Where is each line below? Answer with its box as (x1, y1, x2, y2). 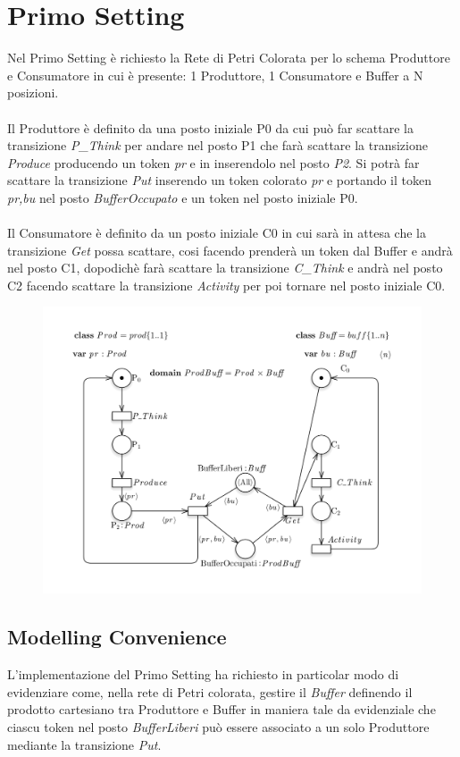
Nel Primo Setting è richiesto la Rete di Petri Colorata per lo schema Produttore (7, 48, 450, 67)
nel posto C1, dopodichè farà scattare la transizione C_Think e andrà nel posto (7, 258, 443, 277)
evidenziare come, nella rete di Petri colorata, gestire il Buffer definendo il (7, 682, 413, 701)
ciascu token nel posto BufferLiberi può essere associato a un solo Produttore (7, 717, 430, 736)
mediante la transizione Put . (7, 735, 162, 753)
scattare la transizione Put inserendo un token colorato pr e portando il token (7, 171, 432, 189)
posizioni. (7, 83, 59, 102)
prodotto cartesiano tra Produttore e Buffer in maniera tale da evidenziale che (7, 700, 436, 719)
